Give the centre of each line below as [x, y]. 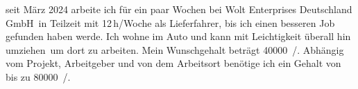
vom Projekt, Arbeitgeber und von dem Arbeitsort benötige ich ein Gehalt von [173, 63]
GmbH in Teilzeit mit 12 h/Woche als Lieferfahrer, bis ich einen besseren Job [170, 22]
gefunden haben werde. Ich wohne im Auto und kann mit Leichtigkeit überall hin [178, 36]
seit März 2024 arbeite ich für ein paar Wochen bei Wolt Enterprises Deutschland [179, 9]
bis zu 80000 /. [38, 76]
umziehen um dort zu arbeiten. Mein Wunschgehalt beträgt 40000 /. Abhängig [175, 49]
